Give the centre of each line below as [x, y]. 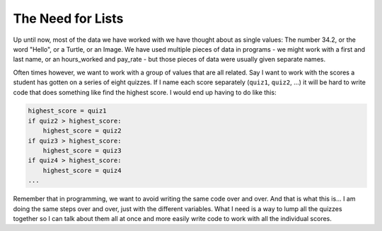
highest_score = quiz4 [82, 170]
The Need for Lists [68, 18]
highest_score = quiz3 [82, 151]
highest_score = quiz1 [67, 111]
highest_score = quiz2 [82, 131]
